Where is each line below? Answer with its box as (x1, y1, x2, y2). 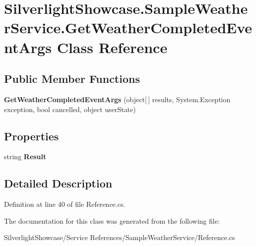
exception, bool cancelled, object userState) (4, 104, 136, 114)
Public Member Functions (4, 71, 140, 86)
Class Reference (57, 37, 168, 57)
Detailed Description (4, 176, 113, 191)
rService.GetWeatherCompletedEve (4, 17, 253, 38)
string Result (4, 151, 47, 162)
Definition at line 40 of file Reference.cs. (4, 199, 126, 209)
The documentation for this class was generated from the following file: (4, 215, 220, 226)
